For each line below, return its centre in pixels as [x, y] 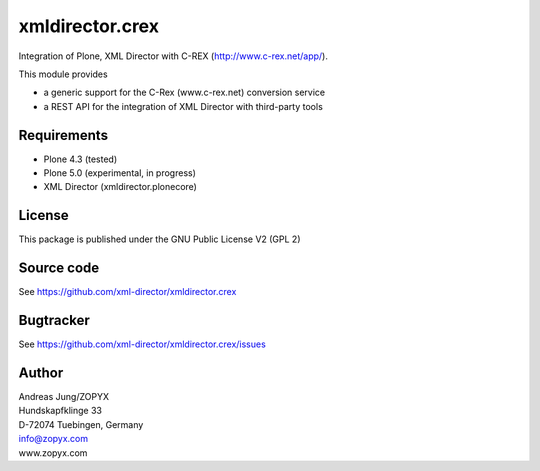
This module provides [63, 74]
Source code [59, 268]
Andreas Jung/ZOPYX [64, 397]
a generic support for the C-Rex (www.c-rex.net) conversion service [184, 92]
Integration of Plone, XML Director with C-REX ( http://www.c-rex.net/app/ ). [173, 56]
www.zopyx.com [53, 452]
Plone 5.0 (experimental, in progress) [120, 173]
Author [41, 372]
